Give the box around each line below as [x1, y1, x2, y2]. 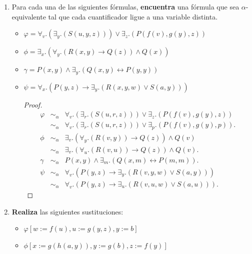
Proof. [23, 99, 42, 109]
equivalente [11, 11, 46, 21]
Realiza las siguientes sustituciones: [11, 206, 123, 216]
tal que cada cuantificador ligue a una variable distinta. [48, 11, 218, 21]
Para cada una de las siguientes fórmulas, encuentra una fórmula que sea [11, 1, 239, 11]
